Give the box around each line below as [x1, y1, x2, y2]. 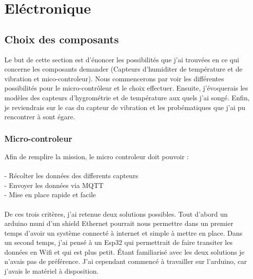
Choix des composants [4, 31, 119, 46]
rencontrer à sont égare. [4, 112, 75, 122]
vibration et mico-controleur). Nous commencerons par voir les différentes [4, 73, 224, 83]
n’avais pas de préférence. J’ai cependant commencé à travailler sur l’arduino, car [4, 256, 247, 266]
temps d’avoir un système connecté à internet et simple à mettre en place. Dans [4, 227, 243, 238]
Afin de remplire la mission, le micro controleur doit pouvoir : [4, 151, 189, 161]
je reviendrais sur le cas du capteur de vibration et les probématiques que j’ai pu [4, 102, 246, 112]
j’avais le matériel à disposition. [4, 266, 99, 276]
